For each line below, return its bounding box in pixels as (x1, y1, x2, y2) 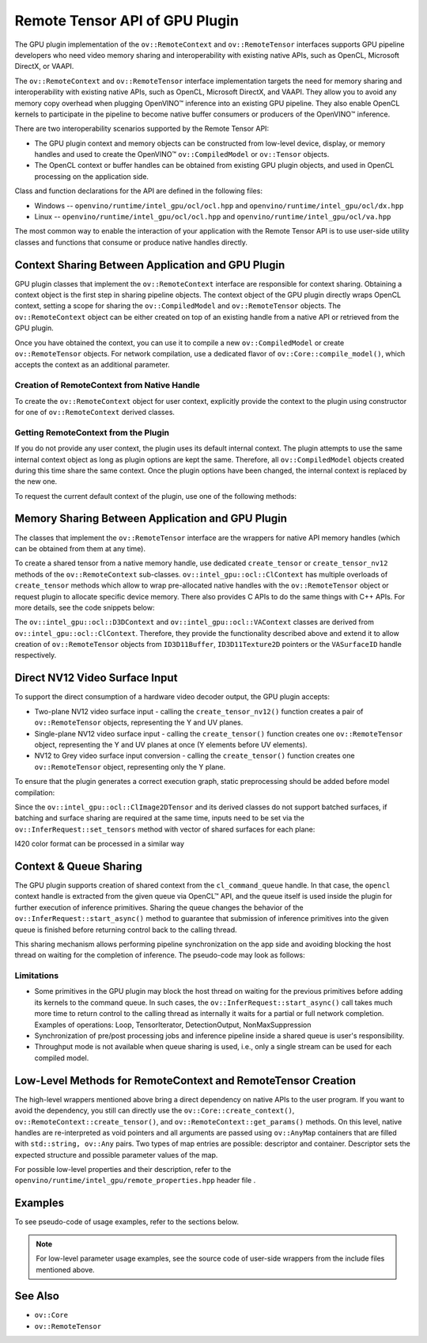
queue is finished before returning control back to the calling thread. (14, 925, 237, 934)
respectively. (14, 650, 57, 660)
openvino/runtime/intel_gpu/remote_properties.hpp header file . (14, 1176, 256, 1185)
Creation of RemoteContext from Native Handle (14, 380, 201, 391)
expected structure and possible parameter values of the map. (14, 1150, 218, 1159)
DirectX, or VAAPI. (14, 62, 74, 71)
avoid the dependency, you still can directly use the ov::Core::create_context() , (14, 1105, 295, 1116)
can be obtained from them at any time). (14, 543, 146, 554)
